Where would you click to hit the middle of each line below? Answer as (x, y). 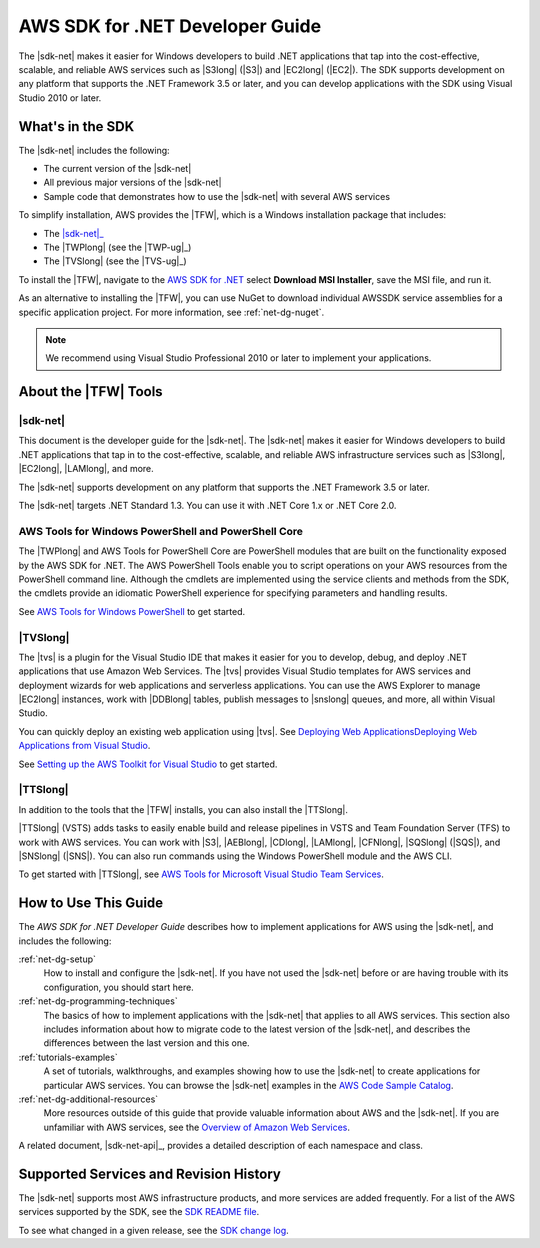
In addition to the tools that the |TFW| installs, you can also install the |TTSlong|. (183, 809)
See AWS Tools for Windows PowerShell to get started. (132, 611)
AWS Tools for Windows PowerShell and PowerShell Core (161, 531)
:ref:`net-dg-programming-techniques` (98, 1001)
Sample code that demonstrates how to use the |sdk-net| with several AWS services (216, 196)
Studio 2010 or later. (60, 97)
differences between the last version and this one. (146, 1043)
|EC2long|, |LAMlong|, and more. (86, 469)
